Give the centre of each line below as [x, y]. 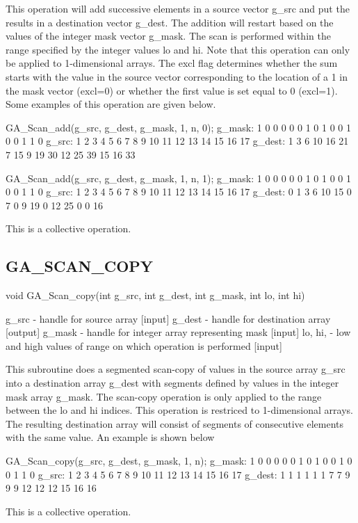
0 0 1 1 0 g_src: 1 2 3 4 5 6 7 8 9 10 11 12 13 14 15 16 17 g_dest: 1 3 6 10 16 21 [177, 141]
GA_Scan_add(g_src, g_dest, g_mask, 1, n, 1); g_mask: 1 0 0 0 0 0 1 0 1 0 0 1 [178, 178]
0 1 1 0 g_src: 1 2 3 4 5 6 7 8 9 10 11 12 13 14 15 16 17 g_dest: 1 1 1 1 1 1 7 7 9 [178, 474]
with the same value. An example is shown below [110, 437]
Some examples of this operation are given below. [111, 104]
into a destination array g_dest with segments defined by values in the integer [172, 383]
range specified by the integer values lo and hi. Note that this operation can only [178, 49]
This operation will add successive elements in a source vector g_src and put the [178, 8]
